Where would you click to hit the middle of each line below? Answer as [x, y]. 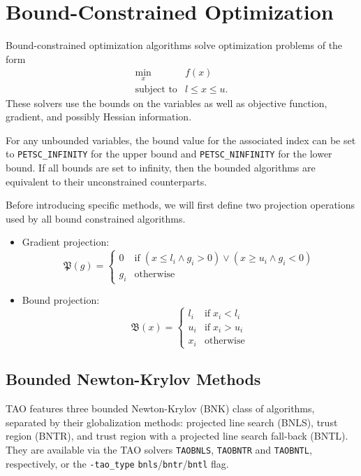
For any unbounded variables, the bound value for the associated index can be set [181, 140]
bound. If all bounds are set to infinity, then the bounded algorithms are [161, 168]
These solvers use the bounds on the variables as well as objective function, [167, 103]
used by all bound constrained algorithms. [96, 218]
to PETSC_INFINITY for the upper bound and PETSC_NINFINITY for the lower [169, 154]
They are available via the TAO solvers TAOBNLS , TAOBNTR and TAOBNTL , [159, 449]
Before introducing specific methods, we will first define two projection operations [180, 205]
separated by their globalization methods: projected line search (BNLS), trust [172, 422]
